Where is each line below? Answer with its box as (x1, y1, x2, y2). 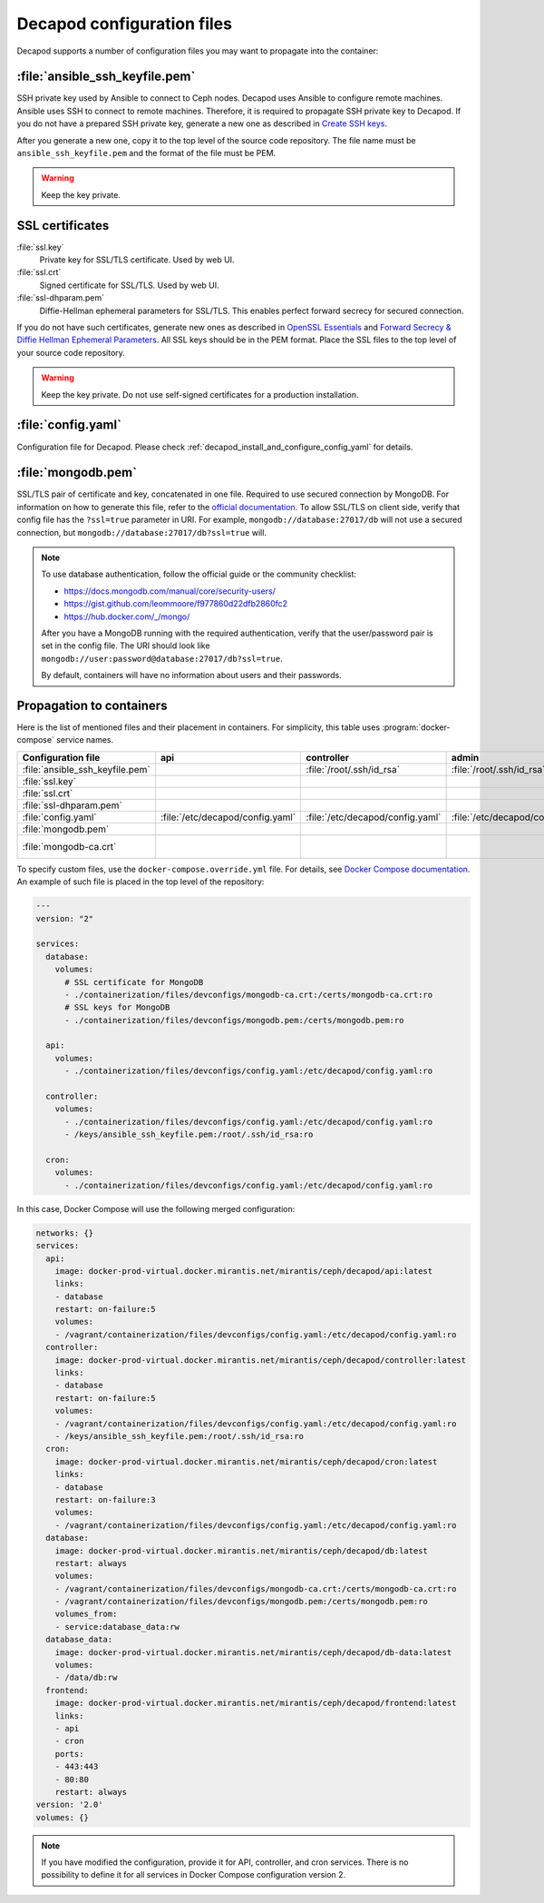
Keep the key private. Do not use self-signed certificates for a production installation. (41, 389, 359, 399)
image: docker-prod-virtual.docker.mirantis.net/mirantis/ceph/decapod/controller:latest (54, 1355, 467, 1366)
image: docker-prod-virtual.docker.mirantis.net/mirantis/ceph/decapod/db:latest (54, 1545, 428, 1556)
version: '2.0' (35, 1799, 103, 1810)
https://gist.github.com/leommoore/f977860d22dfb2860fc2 (63, 598, 288, 609)
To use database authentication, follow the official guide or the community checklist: (41, 568, 357, 580)
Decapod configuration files (16, 14, 233, 34)
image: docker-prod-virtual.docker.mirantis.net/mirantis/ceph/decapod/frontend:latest (54, 1698, 457, 1709)
